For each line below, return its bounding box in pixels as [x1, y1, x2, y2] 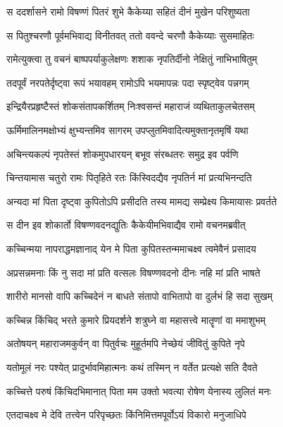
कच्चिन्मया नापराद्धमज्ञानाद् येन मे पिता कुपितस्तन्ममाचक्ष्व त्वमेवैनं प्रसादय [6, 241, 256, 255]
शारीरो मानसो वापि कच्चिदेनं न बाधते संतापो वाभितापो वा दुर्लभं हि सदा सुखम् [6, 289, 273, 303]
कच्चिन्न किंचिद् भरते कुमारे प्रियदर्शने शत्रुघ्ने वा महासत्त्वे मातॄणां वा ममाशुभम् [6, 312, 266, 327]
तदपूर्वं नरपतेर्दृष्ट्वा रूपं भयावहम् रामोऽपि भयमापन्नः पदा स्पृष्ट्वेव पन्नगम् [6, 75, 249, 90]
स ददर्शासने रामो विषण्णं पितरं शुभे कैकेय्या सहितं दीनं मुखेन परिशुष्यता [6, 4, 250, 18]
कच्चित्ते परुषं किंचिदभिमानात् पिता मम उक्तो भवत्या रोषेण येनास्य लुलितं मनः [6, 383, 271, 398]
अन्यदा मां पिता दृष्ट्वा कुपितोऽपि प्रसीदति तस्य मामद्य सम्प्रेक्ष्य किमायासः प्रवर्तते [6, 193, 277, 208]
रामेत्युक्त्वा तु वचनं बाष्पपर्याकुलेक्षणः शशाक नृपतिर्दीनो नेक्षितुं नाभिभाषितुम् [6, 52, 258, 66]
